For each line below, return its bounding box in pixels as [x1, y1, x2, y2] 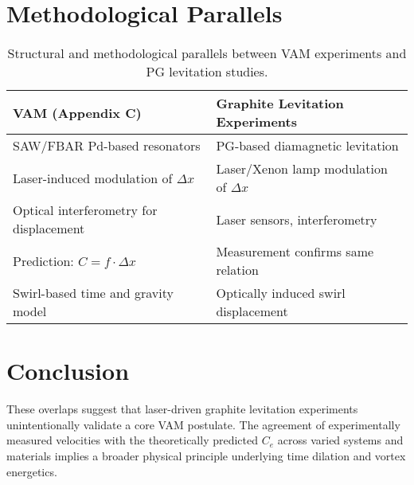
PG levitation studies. [146, 62, 268, 81]
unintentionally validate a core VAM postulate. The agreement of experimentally [6, 416, 400, 432]
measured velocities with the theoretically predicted [6, 432, 259, 448]
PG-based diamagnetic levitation [216, 136, 399, 155]
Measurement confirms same [216, 242, 374, 261]
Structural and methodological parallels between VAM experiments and [7, 44, 407, 63]
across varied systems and [277, 432, 404, 448]
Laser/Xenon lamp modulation [216, 159, 388, 178]
